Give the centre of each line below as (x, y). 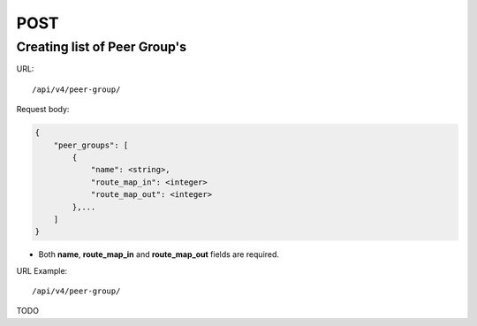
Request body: (43, 110)
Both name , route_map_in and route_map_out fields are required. (159, 254)
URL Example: (42, 270)
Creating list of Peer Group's (102, 47)
